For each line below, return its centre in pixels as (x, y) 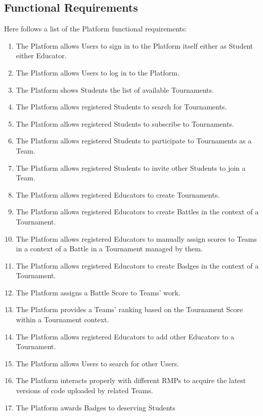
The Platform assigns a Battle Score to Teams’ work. (98, 292)
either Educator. (41, 55)
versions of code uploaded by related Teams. (84, 390)
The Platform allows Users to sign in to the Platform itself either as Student (135, 45)
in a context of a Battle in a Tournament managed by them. (109, 249)
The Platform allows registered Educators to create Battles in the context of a (137, 212)
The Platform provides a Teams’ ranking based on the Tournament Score (129, 309)
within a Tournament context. (62, 319)
